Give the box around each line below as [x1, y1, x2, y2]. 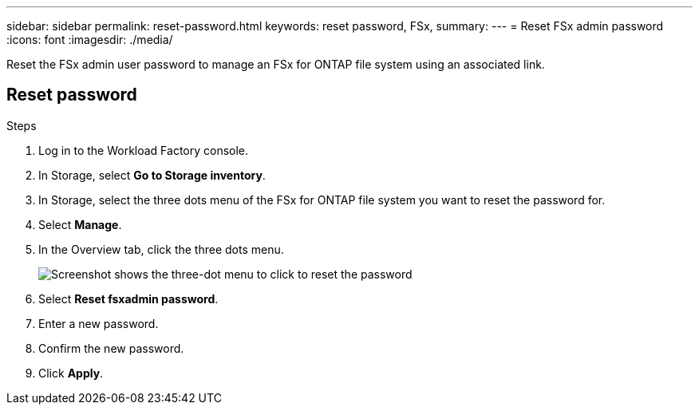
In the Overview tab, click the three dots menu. [38, 242, 284, 256]
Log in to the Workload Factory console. [38, 143, 249, 157]
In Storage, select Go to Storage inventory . [38, 168, 266, 182]
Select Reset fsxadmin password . [38, 291, 219, 306]
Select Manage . [38, 217, 122, 231]
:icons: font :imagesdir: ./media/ [6, 33, 173, 46]
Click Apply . [38, 366, 104, 380]
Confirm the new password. [38, 341, 184, 355]
